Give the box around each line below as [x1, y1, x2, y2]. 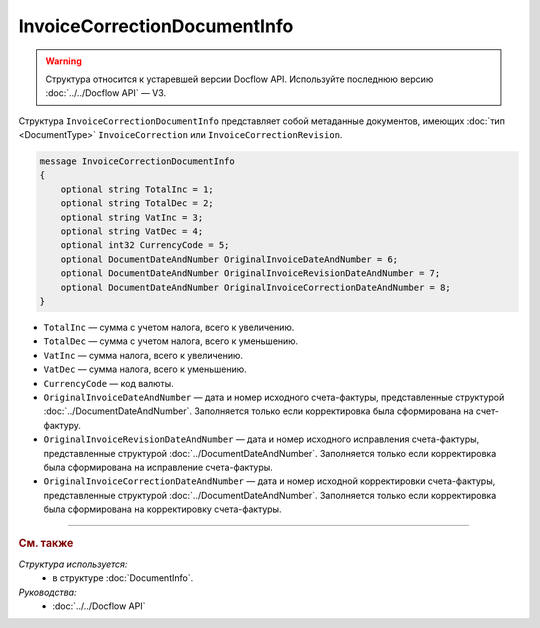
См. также [18, 536, 74, 550]
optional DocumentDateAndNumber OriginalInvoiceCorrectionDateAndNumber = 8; [60, 281, 452, 293]
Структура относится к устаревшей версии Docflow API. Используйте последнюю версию [45, 73, 434, 85]
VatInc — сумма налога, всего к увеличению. [43, 349, 244, 361]
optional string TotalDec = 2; [60, 198, 214, 209]
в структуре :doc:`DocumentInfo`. [52, 572, 194, 584]
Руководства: [18, 586, 77, 598]
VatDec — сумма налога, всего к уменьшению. [43, 363, 247, 375]
